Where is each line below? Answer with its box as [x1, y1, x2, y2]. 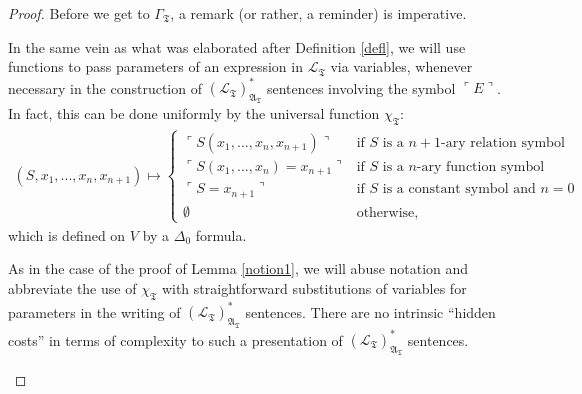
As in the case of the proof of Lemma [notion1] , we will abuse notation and [8, 258, 469, 279]
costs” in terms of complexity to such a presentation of [8, 329, 343, 350]
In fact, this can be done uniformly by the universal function [8, 103, 380, 124]
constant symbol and [408, 182, 536, 197]
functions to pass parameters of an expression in [8, 56, 303, 77]
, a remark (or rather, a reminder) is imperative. [170, 3, 467, 23]
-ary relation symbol [440, 135, 565, 150]
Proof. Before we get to [8, 3, 150, 23]
